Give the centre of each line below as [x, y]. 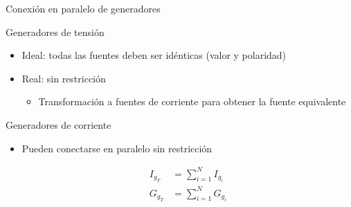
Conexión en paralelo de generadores [83, 8]
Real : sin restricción [64, 78]
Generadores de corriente [58, 124]
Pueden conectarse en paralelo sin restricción [117, 148]
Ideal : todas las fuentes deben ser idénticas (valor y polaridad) [154, 55]
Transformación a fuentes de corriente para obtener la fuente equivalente [192, 101]
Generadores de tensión [55, 31]
